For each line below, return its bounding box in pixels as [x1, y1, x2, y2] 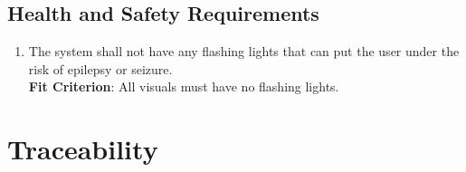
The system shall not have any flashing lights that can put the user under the [28, 42, 460, 61]
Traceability [7, 130, 158, 167]
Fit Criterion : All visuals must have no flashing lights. [28, 77, 339, 96]
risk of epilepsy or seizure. [28, 59, 173, 78]
